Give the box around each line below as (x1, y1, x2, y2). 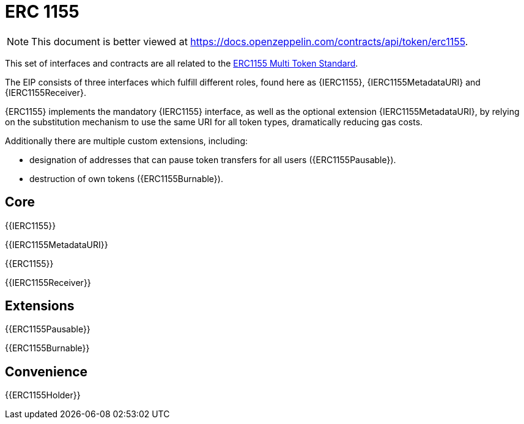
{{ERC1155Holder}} (5, 390, 81, 401)
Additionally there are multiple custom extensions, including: (5, 135, 248, 146)
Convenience (5, 364, 88, 379)
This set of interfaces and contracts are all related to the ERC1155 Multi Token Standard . (5, 57, 358, 68)
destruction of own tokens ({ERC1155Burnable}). (29, 173, 223, 184)
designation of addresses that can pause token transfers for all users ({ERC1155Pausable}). (29, 154, 396, 165)
